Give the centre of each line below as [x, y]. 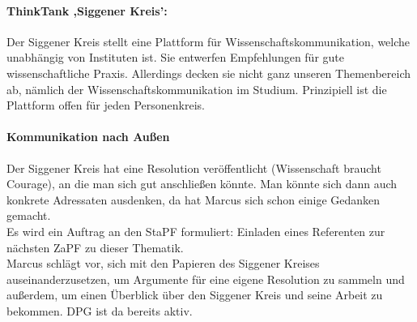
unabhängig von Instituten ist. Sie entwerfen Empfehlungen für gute [175, 57]
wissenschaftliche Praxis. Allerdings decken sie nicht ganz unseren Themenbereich [209, 73]
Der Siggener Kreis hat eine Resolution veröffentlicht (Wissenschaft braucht [194, 167]
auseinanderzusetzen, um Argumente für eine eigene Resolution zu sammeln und [206, 279]
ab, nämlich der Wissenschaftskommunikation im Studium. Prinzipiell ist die [197, 89]
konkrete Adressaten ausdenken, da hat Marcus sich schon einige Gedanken [194, 199]
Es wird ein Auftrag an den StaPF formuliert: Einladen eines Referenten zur [196, 231]
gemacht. [29, 215]
